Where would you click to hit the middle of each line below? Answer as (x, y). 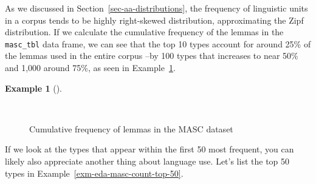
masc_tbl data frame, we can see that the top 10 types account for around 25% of (158, 43)
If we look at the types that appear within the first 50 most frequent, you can (149, 149)
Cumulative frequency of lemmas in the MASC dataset (131, 128)
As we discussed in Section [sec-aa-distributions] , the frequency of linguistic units (156, 8)
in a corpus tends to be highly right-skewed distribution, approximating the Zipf (154, 20)
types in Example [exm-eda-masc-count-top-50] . (94, 173)
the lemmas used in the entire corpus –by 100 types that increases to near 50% (152, 56)
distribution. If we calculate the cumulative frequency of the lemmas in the (144, 32)
